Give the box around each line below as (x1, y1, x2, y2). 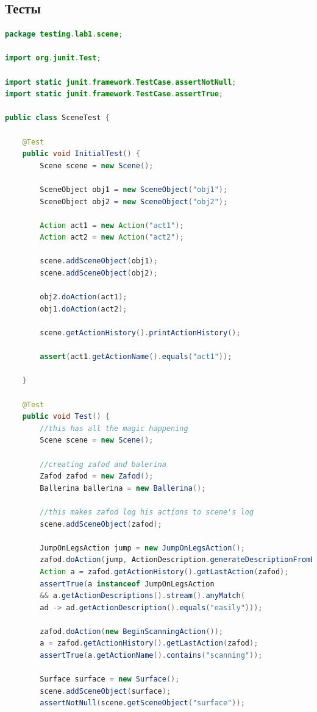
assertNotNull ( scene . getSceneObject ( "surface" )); (40, 699, 245, 708)
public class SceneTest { (5, 113, 110, 123)
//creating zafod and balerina (40, 460, 166, 469)
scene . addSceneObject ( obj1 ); (40, 257, 158, 266)
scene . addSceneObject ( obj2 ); (40, 269, 158, 278)
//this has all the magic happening (40, 424, 188, 433)
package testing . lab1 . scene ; (5, 30, 123, 39)
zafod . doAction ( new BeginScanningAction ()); (40, 627, 224, 636)
